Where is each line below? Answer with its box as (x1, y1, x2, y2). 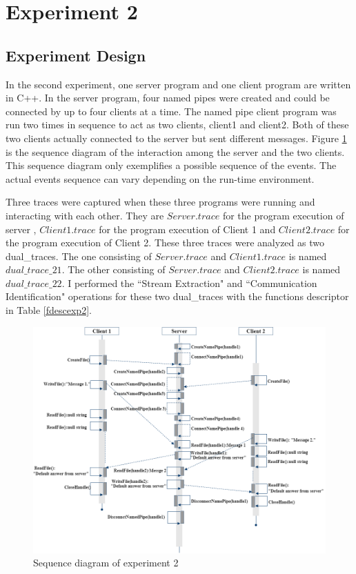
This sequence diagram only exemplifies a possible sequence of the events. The (6, 158, 337, 172)
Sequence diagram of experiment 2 (33, 555, 179, 570)
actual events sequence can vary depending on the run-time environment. (6, 171, 315, 186)
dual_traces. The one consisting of (6, 248, 152, 263)
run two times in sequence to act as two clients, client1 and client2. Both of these (6, 117, 349, 132)
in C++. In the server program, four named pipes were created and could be (6, 90, 330, 105)
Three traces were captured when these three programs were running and (6, 195, 315, 209)
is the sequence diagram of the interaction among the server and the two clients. (6, 144, 345, 159)
